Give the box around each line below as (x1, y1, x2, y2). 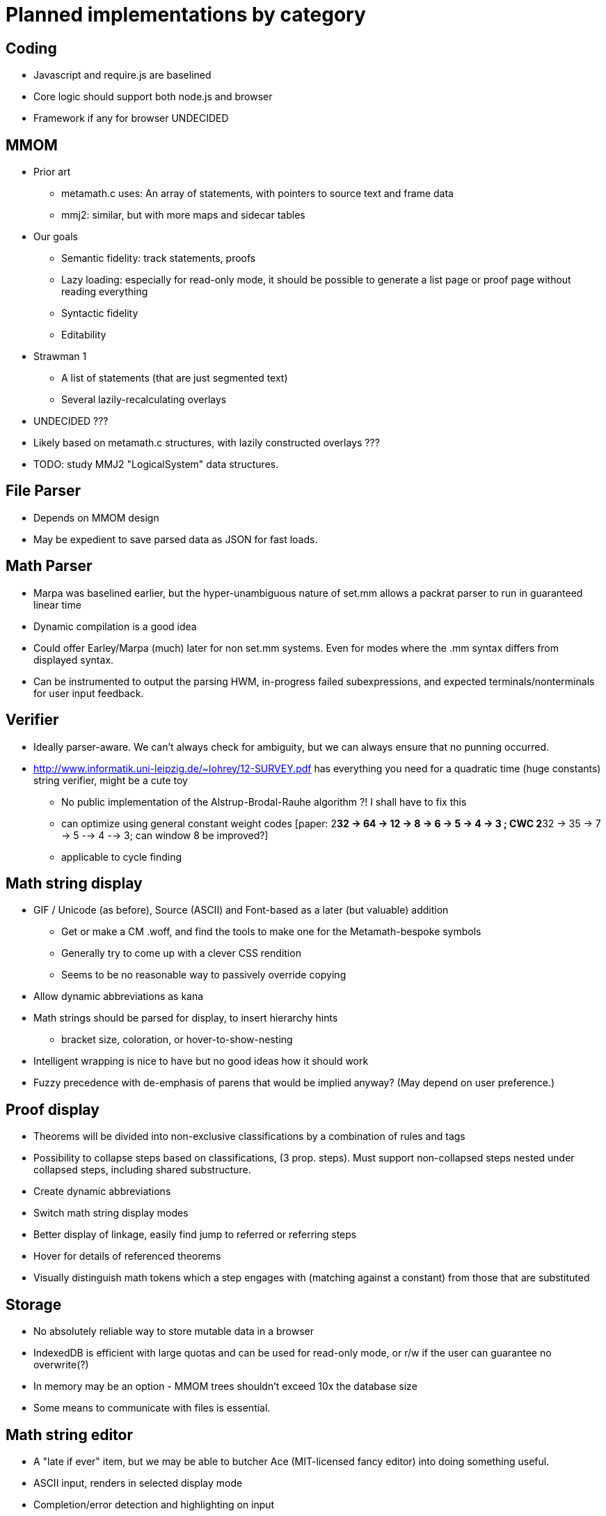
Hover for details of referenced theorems (33, 1250, 221, 1263)
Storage (6, 1295, 62, 1313)
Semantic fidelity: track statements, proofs (61, 252, 256, 265)
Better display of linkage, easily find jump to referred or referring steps (33, 1228, 357, 1241)
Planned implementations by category (6, 3, 366, 26)
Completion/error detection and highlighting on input (33, 1498, 275, 1510)
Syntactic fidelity (61, 307, 138, 320)
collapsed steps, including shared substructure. (33, 1164, 251, 1176)
